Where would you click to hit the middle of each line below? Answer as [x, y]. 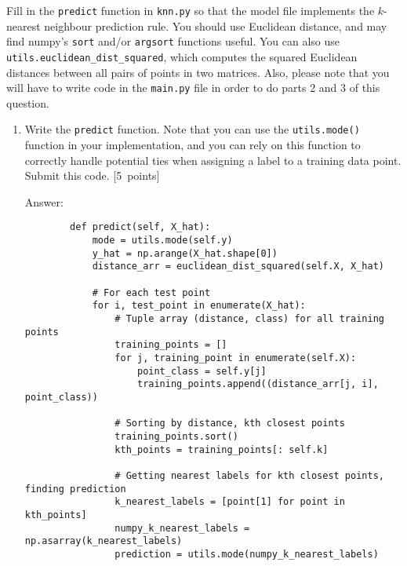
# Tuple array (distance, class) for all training [249, 319]
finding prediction [75, 489]
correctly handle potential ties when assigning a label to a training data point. [213, 160]
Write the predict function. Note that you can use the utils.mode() [192, 129]
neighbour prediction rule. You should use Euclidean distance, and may [216, 26]
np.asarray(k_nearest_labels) [104, 541]
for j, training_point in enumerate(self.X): [236, 358]
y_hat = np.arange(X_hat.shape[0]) [185, 253]
